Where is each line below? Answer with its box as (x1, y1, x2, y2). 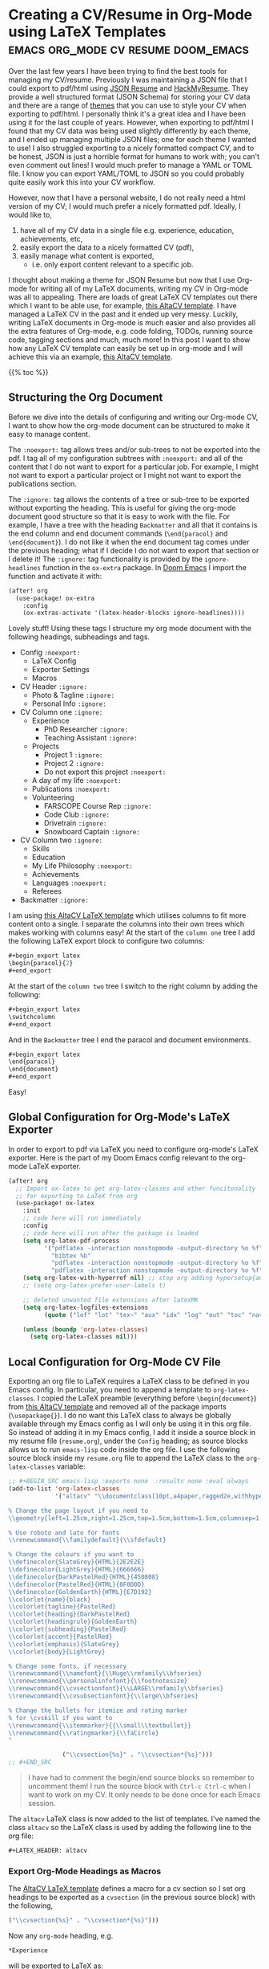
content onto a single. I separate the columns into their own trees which (8, 919, 245, 929)
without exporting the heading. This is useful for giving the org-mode (8, 503, 236, 512)
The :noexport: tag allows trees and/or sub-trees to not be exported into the (8, 444, 261, 455)
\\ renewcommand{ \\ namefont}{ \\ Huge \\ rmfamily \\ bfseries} (8, 1669, 203, 1678)
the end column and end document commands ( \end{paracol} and (8, 528, 228, 538)
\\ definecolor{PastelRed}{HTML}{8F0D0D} (8, 1580, 146, 1588)
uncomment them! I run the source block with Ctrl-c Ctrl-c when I (27, 1781, 251, 1791)
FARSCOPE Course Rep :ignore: (43, 801, 152, 811)
